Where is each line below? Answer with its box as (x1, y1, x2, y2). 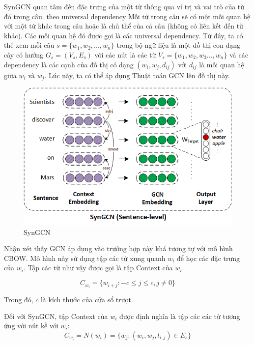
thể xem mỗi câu (4, 40, 55, 50)
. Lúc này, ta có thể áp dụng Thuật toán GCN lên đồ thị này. (44, 70, 230, 80)
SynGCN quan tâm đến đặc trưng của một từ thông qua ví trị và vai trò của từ (4, 1, 245, 11)
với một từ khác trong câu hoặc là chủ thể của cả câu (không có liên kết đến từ (4, 21, 243, 31)
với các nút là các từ (94, 49, 156, 59)
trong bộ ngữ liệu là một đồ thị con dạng (116, 40, 241, 50)
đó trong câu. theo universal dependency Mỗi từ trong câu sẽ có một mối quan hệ (4, 11, 251, 21)
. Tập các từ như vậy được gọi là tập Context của (23, 262, 173, 273)
